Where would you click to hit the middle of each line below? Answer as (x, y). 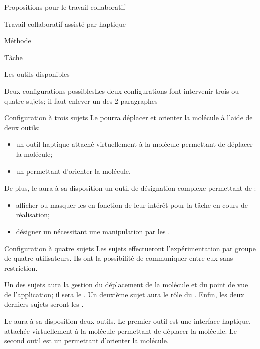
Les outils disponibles (37, 74)
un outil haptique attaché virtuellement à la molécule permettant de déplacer (134, 144)
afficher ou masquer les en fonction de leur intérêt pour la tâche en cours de (132, 204)
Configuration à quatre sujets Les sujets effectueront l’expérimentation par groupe (130, 248)
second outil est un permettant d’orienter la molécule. (86, 341)
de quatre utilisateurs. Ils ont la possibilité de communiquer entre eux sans (119, 258)
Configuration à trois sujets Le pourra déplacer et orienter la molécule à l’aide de (128, 118)
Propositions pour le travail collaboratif (65, 7)
